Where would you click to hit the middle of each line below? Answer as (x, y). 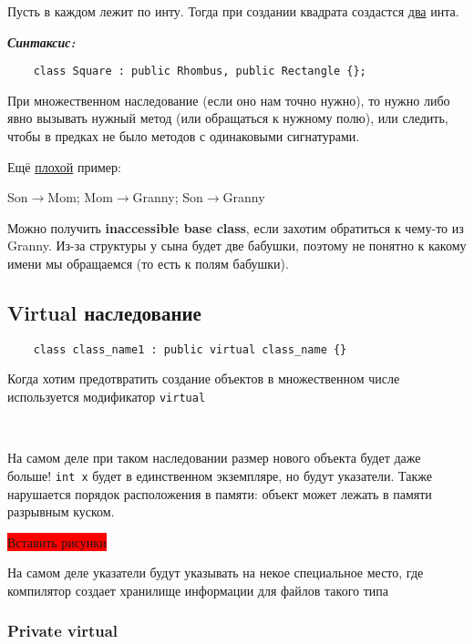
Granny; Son (168, 197)
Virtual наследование (104, 312)
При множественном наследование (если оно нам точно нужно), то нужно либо (229, 100)
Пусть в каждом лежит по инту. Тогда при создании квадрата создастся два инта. (233, 11)
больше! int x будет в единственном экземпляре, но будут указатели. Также (220, 475)
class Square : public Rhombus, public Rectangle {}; (200, 72)
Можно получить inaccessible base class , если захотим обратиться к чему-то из (236, 227)
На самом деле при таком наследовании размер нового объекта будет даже (214, 458)
